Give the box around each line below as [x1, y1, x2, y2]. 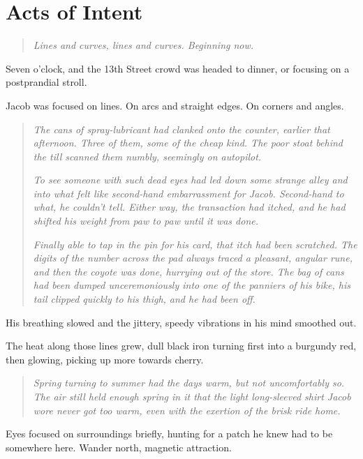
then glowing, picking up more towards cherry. [6, 352, 204, 366]
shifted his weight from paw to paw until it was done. [33, 213, 259, 228]
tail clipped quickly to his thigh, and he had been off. [33, 292, 255, 306]
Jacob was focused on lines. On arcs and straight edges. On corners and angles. [6, 98, 344, 112]
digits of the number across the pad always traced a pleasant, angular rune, [33, 250, 353, 265]
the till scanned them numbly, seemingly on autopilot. [33, 149, 262, 163]
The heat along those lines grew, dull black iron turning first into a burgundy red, [6, 338, 357, 353]
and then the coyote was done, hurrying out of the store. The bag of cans [33, 264, 344, 278]
